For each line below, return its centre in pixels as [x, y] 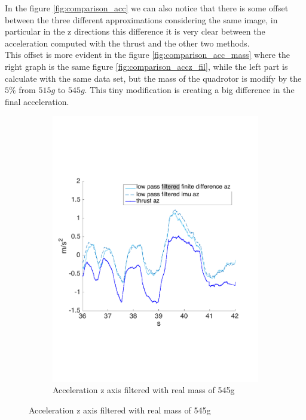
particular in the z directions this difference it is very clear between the [135, 31]
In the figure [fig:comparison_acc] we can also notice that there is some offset [147, 8]
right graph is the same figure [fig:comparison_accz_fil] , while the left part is [146, 66]
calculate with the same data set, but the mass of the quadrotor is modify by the [153, 78]
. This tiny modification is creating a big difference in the [189, 90]
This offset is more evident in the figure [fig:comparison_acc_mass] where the [147, 55]
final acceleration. [37, 101]
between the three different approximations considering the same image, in [141, 19]
